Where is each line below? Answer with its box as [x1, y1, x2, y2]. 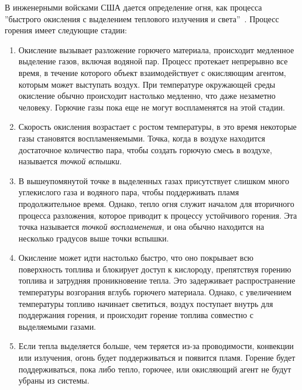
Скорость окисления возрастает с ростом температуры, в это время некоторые [18, 120, 297, 133]
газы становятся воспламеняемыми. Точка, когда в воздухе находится [18, 132, 265, 144]
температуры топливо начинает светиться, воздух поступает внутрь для [18, 297, 273, 309]
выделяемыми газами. [18, 320, 97, 332]
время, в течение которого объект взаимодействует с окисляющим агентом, [18, 66, 286, 78]
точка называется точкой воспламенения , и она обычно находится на [18, 220, 265, 233]
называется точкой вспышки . [18, 155, 122, 167]
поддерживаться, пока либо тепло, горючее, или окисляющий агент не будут [18, 363, 291, 375]
